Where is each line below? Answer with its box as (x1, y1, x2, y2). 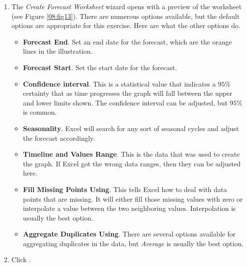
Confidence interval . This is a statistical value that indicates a (23, 78, 216, 89)
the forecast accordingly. (23, 133, 95, 143)
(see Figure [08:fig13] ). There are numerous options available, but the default (11, 11, 240, 21)
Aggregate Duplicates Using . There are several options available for (23, 229, 236, 239)
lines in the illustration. (23, 46, 93, 56)
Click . (11, 254, 31, 265)
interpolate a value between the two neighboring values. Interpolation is (23, 203, 236, 213)
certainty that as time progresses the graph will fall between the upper (23, 88, 232, 98)
